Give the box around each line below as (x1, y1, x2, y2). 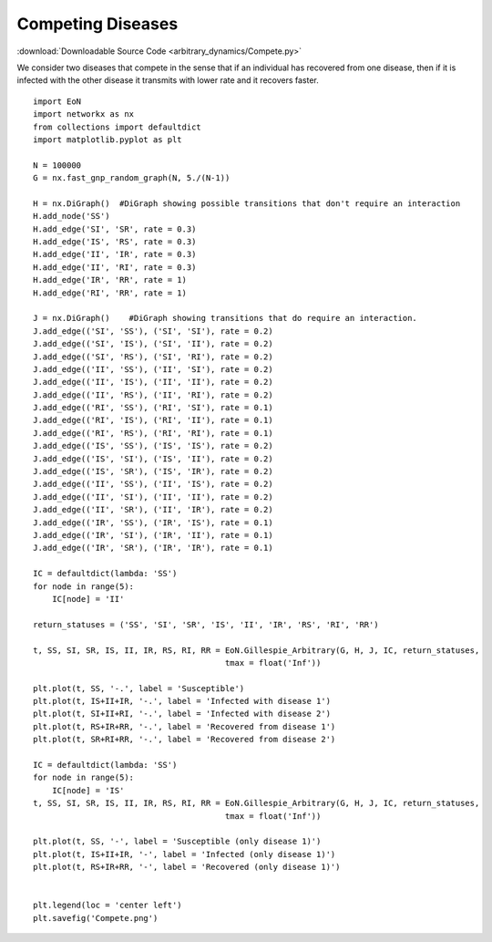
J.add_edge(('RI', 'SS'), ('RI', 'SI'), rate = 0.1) (33, 402, 273, 413)
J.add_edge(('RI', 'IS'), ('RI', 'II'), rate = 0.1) (33, 415, 273, 426)
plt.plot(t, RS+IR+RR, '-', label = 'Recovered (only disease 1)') (33, 862, 341, 873)
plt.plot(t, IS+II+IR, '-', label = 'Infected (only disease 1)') (33, 849, 336, 859)
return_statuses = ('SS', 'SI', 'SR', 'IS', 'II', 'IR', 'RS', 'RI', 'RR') (33, 619, 379, 629)
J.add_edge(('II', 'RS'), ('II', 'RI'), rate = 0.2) (33, 389, 273, 400)
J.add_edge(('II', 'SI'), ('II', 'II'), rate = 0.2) (33, 492, 273, 502)
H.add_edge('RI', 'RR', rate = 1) (33, 287, 187, 298)
